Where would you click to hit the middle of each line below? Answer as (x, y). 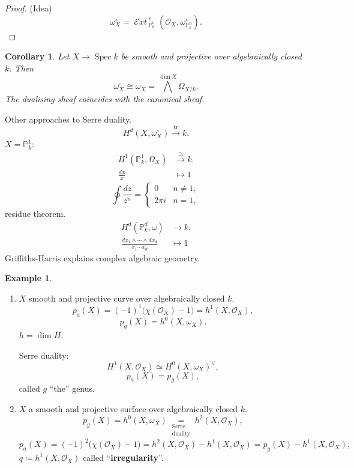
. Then (22, 68)
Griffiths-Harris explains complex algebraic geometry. (103, 257)
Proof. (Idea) (28, 8)
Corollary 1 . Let (37, 56)
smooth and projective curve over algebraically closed (127, 298)
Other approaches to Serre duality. (68, 119)
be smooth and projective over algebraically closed (211, 56)
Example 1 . (28, 278)
